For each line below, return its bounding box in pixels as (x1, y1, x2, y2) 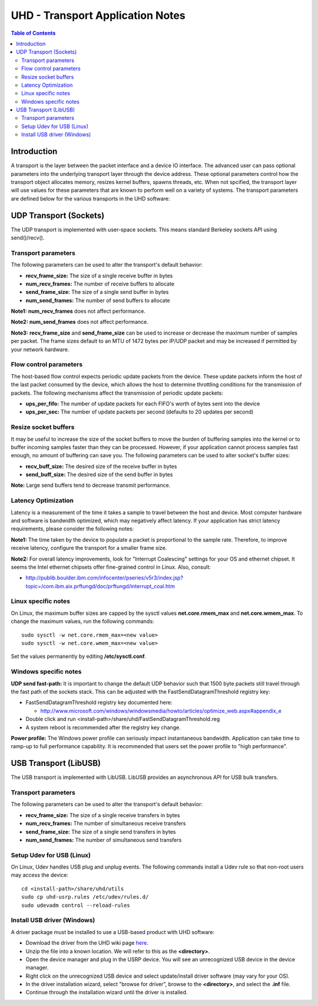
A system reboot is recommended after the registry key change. (25, 723, 181, 731)
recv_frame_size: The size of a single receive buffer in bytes (25, 272, 173, 279)
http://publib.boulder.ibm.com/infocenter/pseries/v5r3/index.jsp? (25, 574, 184, 581)
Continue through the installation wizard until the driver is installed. (25, 989, 188, 996)
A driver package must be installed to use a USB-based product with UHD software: (11, 928, 215, 935)
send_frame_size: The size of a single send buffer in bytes (25, 289, 169, 296)
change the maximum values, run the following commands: (11, 618, 154, 625)
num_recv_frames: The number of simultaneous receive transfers (25, 820, 186, 827)
